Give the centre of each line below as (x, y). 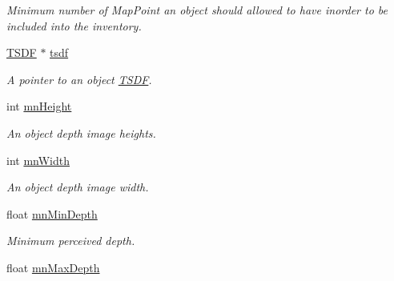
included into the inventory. (74, 25)
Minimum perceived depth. (71, 241)
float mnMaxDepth (53, 267)
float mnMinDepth (52, 213)
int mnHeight (39, 106)
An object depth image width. (78, 187)
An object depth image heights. (81, 132)
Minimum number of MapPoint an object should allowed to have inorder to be (197, 10)
